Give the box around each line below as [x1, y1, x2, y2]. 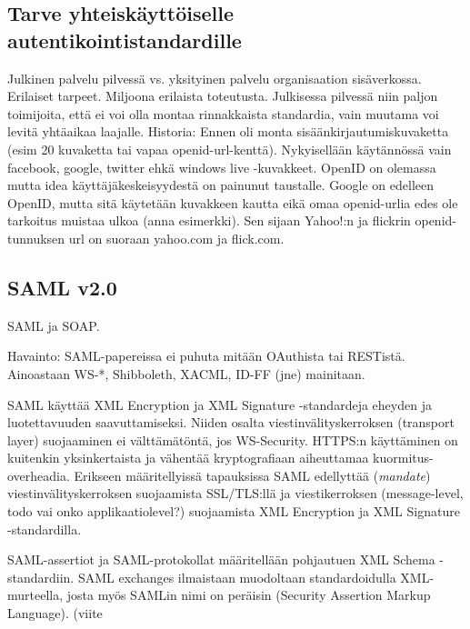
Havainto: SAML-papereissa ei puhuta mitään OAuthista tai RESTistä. [7, 346, 405, 365]
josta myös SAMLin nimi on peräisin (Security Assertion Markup [66, 585, 431, 604]
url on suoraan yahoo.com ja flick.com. [68, 228, 285, 247]
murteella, [7, 585, 64, 604]
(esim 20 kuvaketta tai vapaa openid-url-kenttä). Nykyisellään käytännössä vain [7, 139, 452, 158]
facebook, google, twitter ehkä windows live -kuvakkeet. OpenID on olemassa [7, 157, 436, 176]
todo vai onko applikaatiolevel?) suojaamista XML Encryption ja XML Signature [7, 502, 460, 521]
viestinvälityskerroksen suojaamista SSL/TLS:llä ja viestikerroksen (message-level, [7, 484, 464, 503]
